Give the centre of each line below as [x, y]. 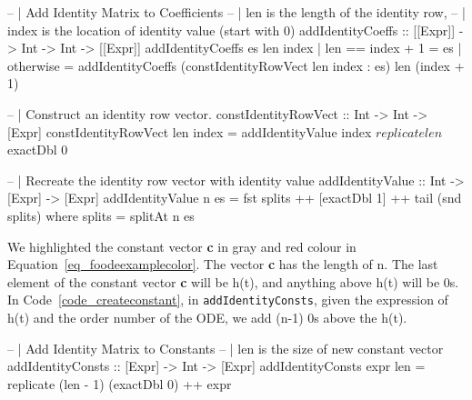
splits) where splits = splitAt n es [101, 215]
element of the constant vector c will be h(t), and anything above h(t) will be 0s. [233, 281]
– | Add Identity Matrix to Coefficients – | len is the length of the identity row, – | [236, 12]
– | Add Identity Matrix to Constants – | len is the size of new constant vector [226, 348]
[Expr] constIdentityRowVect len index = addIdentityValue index [190, 131]
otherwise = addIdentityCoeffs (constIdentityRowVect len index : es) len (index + [236, 65]
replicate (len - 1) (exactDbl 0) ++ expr [120, 383]
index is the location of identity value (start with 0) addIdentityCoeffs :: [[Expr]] [231, 30]
